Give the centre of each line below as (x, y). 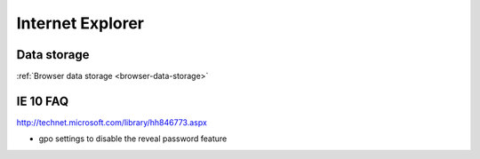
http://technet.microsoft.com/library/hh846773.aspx (112, 122)
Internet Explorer (80, 23)
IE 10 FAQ (43, 101)
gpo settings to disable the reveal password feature (133, 139)
